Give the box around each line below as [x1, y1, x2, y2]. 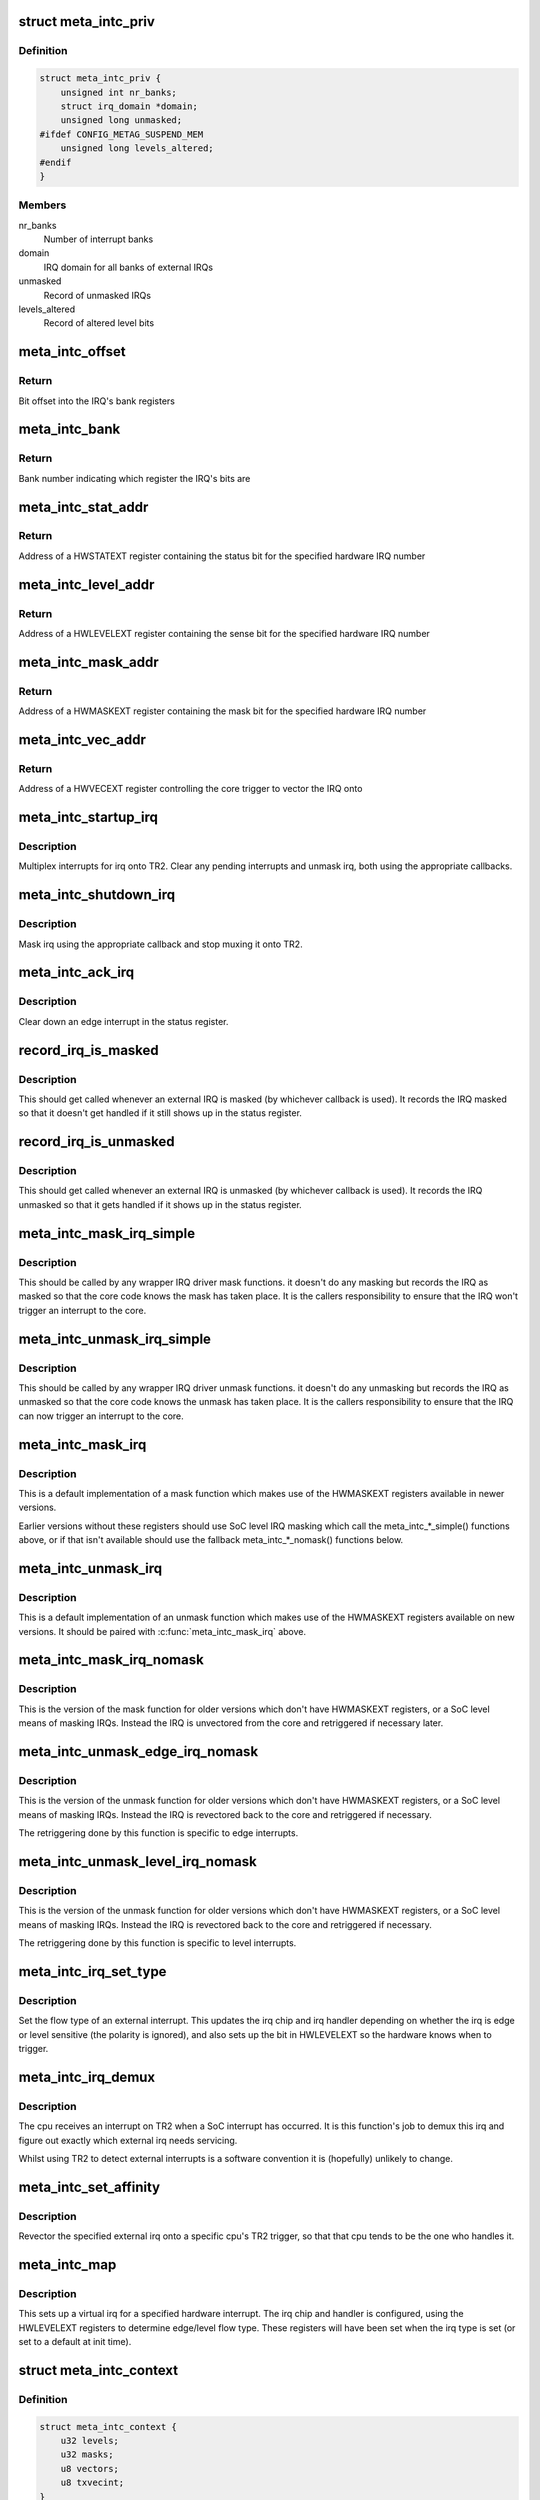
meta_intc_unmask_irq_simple [18, 1330, 212, 1347]
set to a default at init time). [18, 2336, 132, 2348]
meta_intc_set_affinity [18, 2178, 161, 2195]
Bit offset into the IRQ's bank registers [18, 395, 175, 407]
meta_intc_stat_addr [18, 498, 149, 515]
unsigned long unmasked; [60, 115, 183, 126]
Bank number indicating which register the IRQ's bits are [18, 472, 251, 484]
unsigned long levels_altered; [60, 143, 214, 154]
